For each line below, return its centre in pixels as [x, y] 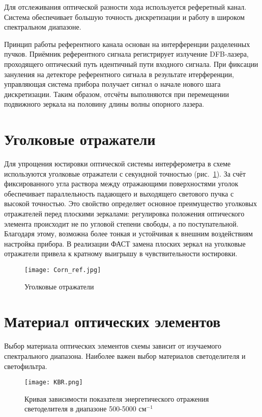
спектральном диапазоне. [43, 27]
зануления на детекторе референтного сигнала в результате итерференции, [119, 74]
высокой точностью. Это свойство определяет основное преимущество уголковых [130, 203]
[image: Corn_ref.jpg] [63, 270]
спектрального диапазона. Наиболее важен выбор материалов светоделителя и [125, 355]
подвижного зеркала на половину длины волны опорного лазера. [104, 104]
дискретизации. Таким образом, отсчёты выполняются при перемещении [117, 94]
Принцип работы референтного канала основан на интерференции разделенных [127, 44]
